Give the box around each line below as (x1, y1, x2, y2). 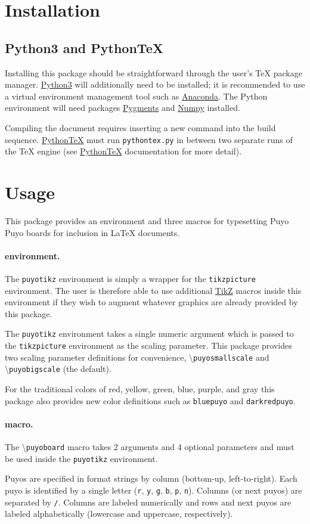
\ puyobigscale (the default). (5, 362, 111, 375)
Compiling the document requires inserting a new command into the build (5, 121, 276, 134)
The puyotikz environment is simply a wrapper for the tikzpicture (5, 272, 256, 284)
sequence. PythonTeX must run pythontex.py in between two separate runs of (5, 133, 293, 145)
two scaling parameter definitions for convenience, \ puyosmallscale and (5, 351, 269, 363)
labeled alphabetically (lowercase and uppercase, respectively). (5, 507, 233, 520)
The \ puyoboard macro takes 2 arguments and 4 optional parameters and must (5, 441, 294, 453)
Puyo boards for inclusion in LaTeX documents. (5, 226, 180, 238)
